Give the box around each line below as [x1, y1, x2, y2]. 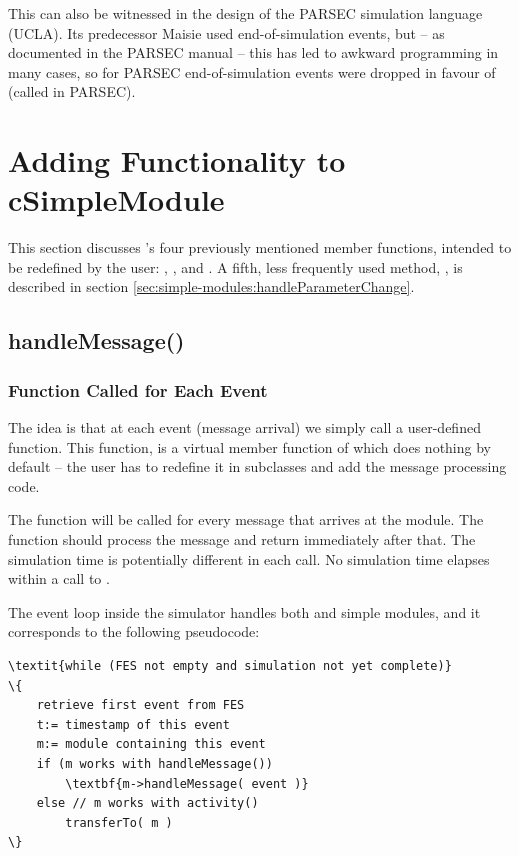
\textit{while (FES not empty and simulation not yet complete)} [8, 659, 452, 673]
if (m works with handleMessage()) [36, 756, 273, 771]
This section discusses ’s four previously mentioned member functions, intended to [8, 237, 512, 258]
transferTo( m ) [65, 815, 173, 830]
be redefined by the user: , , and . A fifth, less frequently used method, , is [8, 256, 463, 277]
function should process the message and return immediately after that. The [8, 529, 476, 550]
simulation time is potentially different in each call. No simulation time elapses [8, 548, 490, 569]
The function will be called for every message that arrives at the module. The [8, 509, 484, 530]
